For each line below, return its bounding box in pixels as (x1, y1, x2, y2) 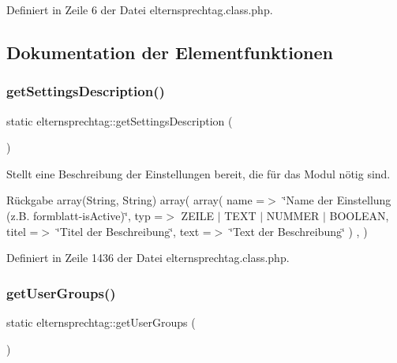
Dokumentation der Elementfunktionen (6, 39, 333, 64)
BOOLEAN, (329, 207, 389, 223)
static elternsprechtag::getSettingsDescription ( (6, 112, 233, 129)
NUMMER (266, 207, 320, 223)
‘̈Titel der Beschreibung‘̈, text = (56, 223, 212, 239)
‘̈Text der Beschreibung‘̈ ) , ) (230, 223, 368, 239)
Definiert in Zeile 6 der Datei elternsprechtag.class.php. (6, 2, 273, 17)
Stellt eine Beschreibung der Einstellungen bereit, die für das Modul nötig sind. (6, 165, 391, 181)
